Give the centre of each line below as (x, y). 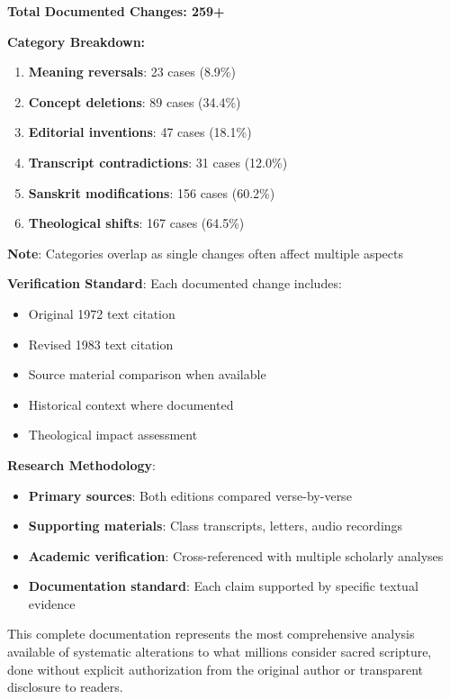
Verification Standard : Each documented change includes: (175, 283)
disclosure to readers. (65, 687)
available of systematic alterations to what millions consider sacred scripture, (220, 652)
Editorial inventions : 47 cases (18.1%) (140, 132)
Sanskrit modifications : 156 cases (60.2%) (152, 192)
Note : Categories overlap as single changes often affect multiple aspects (205, 253)
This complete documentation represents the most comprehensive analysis (211, 634)
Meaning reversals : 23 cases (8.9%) (132, 72)
